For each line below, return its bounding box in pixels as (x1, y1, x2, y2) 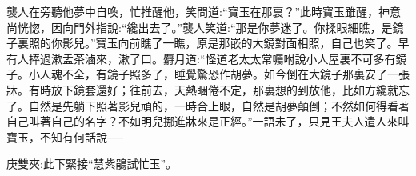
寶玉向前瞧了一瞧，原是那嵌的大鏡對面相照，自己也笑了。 (95, 34, 398, 51)
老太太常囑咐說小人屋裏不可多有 (227, 50, 396, 66)
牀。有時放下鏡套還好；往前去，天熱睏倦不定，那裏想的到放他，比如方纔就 (6, 81, 398, 98)
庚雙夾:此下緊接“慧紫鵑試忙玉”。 (6, 155, 178, 172)
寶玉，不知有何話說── (6, 128, 123, 145)
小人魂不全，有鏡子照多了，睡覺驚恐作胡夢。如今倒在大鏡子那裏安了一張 (28, 66, 410, 82)
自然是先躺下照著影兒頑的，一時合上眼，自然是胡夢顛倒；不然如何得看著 (28, 97, 410, 114)
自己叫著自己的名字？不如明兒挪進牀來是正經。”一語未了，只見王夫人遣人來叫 (6, 113, 410, 130)
